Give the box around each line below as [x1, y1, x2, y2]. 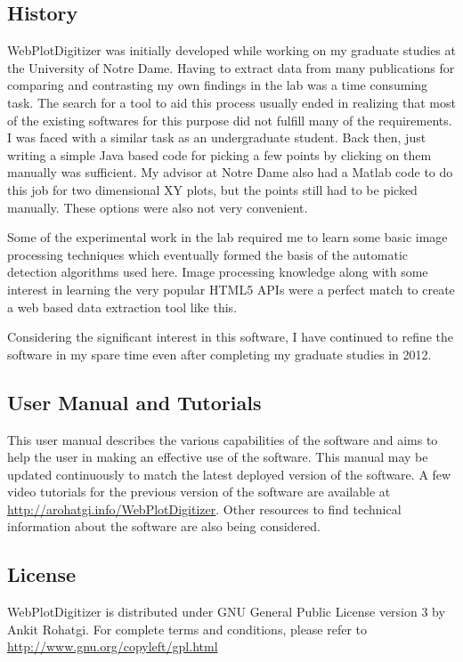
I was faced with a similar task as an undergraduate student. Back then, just [7, 128, 426, 147]
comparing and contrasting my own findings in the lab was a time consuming [7, 76, 428, 94]
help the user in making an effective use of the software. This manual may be [7, 448, 428, 466]
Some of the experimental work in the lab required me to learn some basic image [7, 228, 448, 246]
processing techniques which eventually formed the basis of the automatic [7, 245, 409, 263]
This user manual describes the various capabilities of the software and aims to [7, 430, 438, 448]
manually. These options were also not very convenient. [7, 198, 308, 216]
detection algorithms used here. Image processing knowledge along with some [7, 262, 428, 281]
